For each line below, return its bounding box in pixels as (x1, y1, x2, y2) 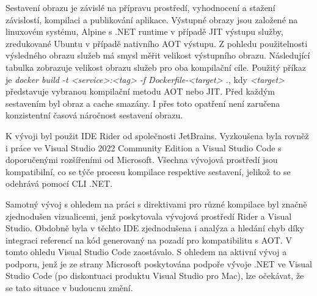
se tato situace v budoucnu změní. (5, 281, 133, 294)
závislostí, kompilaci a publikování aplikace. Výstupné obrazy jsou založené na (5, 13, 298, 26)
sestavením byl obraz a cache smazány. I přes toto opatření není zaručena (5, 96, 280, 109)
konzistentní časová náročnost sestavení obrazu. (5, 109, 183, 121)
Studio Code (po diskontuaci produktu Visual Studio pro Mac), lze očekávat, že (5, 269, 304, 282)
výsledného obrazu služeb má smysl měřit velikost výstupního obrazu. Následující (5, 49, 310, 62)
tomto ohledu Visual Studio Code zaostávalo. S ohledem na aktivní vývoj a (5, 245, 287, 258)
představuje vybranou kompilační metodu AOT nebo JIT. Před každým (5, 85, 275, 98)
